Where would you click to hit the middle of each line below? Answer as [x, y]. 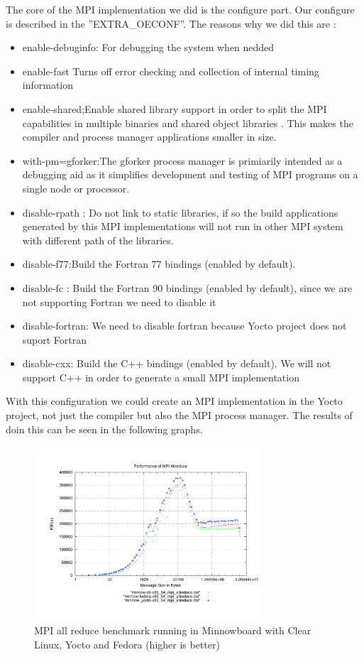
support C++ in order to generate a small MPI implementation [161, 377]
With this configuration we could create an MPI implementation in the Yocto [174, 401]
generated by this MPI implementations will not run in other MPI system [183, 226]
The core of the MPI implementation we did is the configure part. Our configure [180, 9]
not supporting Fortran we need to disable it [119, 302]
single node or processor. [76, 188]
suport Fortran [55, 339]
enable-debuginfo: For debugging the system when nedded [148, 47]
